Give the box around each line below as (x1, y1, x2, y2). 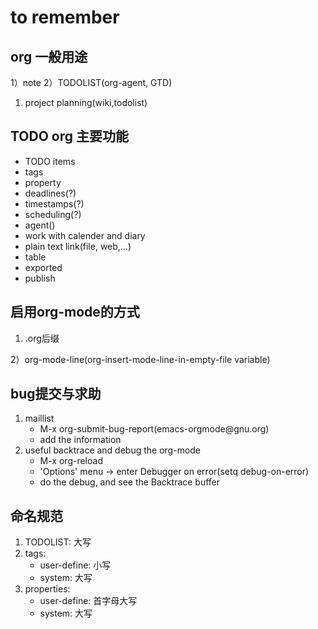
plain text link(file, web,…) (24, 240, 132, 252)
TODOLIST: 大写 (24, 536, 92, 548)
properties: (24, 583, 71, 595)
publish (24, 272, 56, 284)
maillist (24, 412, 55, 425)
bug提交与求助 (10, 386, 102, 403)
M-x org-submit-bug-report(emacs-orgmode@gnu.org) (39, 423, 270, 435)
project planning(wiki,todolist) (24, 97, 148, 108)
